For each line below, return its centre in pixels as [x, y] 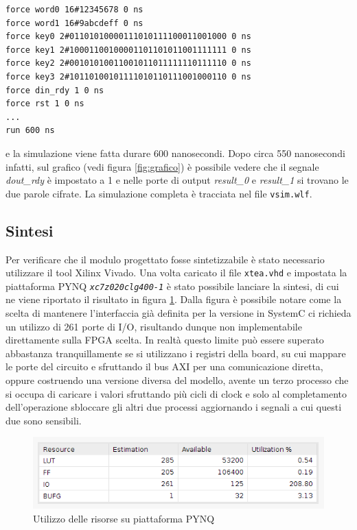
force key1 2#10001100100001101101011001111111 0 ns [128, 50]
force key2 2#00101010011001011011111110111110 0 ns [128, 63]
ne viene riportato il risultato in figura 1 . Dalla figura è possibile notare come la [174, 299]
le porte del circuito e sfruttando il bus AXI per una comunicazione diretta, [164, 366]
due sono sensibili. [44, 420]
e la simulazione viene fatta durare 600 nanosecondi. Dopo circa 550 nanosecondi [175, 153]
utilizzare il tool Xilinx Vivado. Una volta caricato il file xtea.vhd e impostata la [176, 273]
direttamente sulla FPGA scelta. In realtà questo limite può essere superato [165, 340]
